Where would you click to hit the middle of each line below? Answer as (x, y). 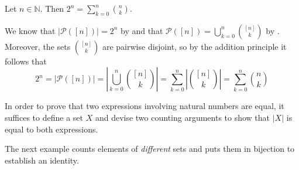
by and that (142, 30)
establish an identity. (42, 160)
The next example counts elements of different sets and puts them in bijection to (150, 149)
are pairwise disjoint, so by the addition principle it (194, 46)
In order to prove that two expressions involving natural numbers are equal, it (145, 106)
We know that (30, 30)
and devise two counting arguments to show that (183, 117)
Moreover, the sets (38, 46)
